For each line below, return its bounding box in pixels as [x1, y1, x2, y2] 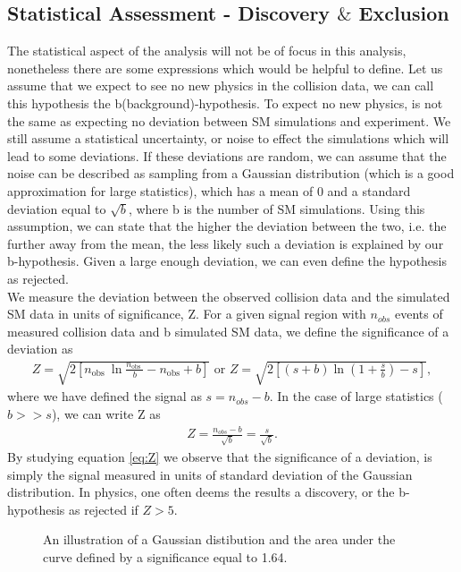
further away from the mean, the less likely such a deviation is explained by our [7, 234, 444, 252]
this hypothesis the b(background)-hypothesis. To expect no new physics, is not [7, 93, 443, 112]
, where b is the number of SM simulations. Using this [128, 199, 425, 218]
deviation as [7, 339, 73, 358]
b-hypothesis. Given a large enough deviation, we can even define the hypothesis [7, 252, 447, 270]
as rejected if [68, 499, 138, 518]
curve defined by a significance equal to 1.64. [43, 548, 288, 567]
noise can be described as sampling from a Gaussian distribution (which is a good [7, 164, 455, 183]
